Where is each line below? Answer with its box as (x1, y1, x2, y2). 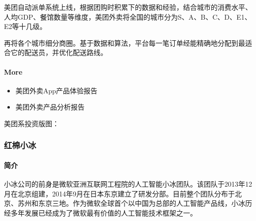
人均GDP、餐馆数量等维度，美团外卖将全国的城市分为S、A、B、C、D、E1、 (4, 11, 252, 22)
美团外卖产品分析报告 (15, 102, 85, 112)
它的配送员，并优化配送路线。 (10, 47, 107, 57)
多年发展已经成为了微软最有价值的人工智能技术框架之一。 (10, 207, 197, 218)
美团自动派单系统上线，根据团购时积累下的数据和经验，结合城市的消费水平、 (4, 2, 252, 12)
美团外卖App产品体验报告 (15, 85, 97, 95)
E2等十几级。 (4, 21, 47, 31)
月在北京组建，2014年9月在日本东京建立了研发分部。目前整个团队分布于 (4, 188, 235, 198)
